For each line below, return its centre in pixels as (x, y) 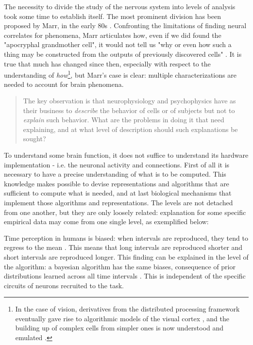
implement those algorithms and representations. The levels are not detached (118, 202)
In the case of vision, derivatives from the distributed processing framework (127, 309)
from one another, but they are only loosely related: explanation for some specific (125, 212)
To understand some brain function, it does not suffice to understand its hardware (126, 155)
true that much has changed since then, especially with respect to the (107, 63)
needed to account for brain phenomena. (64, 84)
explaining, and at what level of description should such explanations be (130, 129)
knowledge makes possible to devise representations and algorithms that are (117, 183)
